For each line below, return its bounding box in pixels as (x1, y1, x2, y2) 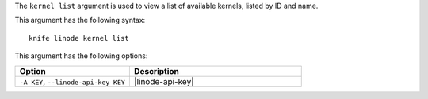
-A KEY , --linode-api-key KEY (19, 75, 126, 86)
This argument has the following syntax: (14, 16, 146, 25)
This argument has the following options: (14, 51, 148, 60)
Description (133, 65, 180, 76)
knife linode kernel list (29, 34, 130, 42)
